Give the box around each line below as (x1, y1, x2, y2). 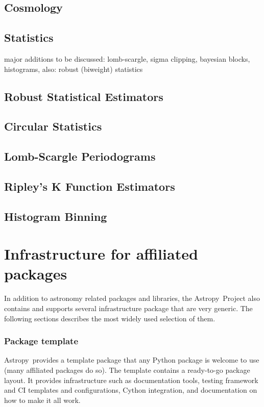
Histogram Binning (4, 208, 107, 224)
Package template (4, 335, 79, 347)
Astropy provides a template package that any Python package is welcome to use (4, 354, 259, 365)
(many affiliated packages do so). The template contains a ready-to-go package (4, 364, 250, 375)
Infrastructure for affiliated (4, 243, 198, 264)
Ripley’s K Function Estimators (4, 178, 175, 194)
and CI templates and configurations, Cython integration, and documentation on (4, 385, 257, 395)
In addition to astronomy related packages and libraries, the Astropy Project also (4, 293, 260, 303)
